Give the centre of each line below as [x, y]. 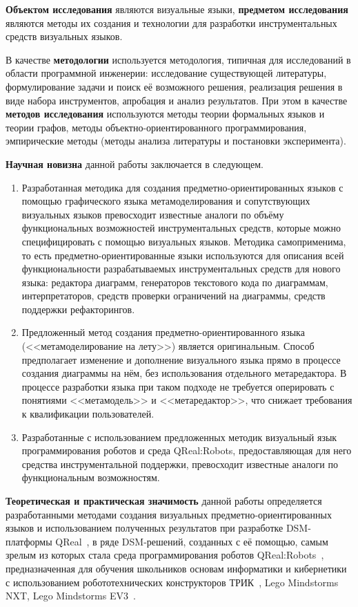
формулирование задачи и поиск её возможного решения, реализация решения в [174, 86]
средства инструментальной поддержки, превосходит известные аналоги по [180, 464]
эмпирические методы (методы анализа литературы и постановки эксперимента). [176, 141]
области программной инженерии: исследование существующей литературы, [166, 73]
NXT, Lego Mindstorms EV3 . [71, 596]
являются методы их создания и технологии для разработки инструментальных [171, 22]
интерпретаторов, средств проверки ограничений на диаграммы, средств [173, 296]
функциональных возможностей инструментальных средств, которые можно [181, 228]
